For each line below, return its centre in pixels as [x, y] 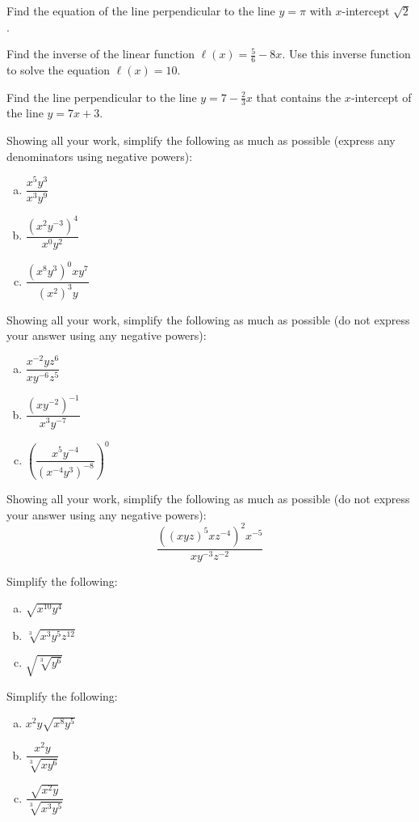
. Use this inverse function [346, 54]
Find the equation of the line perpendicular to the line [141, 11]
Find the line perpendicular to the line [102, 97]
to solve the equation [59, 70]
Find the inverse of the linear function [101, 54]
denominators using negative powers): [100, 156]
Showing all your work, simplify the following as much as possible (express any [201, 140]
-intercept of [381, 97]
